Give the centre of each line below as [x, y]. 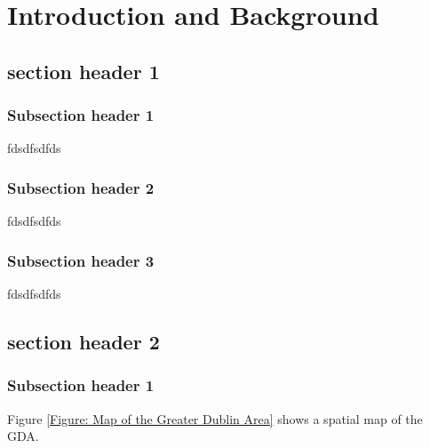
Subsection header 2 [81, 187]
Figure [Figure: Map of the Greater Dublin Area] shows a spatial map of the [215, 418]
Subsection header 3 [81, 260]
